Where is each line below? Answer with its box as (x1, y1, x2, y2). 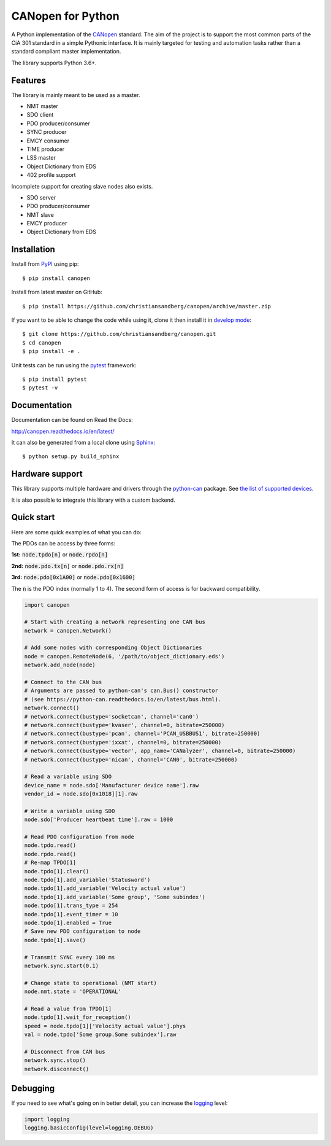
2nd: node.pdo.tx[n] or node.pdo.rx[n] (11, 562, 124, 569)
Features (11, 75, 46, 85)
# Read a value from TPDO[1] (24, 1005, 112, 1012)
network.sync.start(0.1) (24, 962, 99, 969)
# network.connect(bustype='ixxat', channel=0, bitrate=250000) (24, 739, 222, 746)
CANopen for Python (11, 9, 120, 23)
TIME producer (26, 145, 65, 153)
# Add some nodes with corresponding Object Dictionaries (24, 644, 202, 651)
